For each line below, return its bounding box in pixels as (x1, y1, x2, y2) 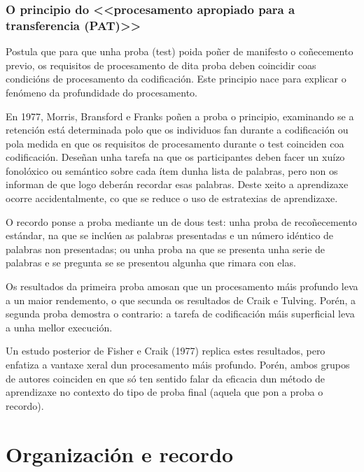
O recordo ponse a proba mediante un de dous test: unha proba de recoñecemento (6, 214, 357, 229)
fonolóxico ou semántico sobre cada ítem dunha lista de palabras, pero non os (6, 163, 338, 178)
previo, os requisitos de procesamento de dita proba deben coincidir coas (6, 57, 316, 72)
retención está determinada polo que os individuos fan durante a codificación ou (6, 122, 349, 137)
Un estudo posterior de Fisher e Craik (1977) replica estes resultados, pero (6, 343, 325, 358)
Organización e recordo (6, 439, 234, 468)
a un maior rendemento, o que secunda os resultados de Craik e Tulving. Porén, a (6, 292, 356, 307)
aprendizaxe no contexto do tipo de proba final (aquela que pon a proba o (6, 385, 323, 399)
